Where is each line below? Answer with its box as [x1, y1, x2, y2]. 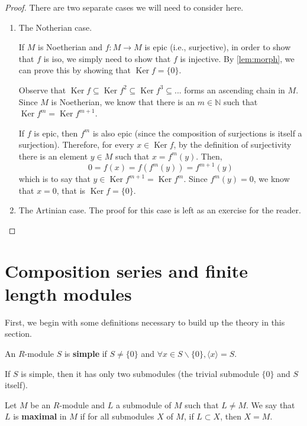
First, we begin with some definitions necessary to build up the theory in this [5, 316, 285, 328]
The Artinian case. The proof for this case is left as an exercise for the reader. [18, 204, 301, 216]
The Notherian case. [18, 21, 92, 33]
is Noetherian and [38, 41, 103, 53]
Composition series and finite [5, 258, 248, 282]
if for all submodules [80, 410, 154, 422]
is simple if [64, 347, 107, 359]
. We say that [246, 398, 295, 411]
